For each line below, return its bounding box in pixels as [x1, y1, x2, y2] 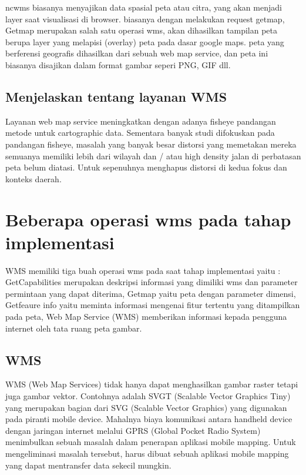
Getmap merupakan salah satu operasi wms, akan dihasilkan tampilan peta [5, 24, 277, 36]
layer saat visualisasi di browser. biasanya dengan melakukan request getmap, [5, 12, 285, 25]
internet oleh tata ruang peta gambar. [5, 322, 142, 334]
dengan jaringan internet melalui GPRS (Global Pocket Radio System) [5, 424, 261, 436]
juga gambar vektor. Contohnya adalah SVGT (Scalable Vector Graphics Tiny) [5, 390, 291, 402]
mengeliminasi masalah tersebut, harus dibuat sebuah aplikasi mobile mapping [5, 447, 289, 459]
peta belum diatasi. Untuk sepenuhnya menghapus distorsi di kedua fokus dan [5, 161, 287, 173]
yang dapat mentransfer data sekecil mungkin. [5, 459, 172, 471]
